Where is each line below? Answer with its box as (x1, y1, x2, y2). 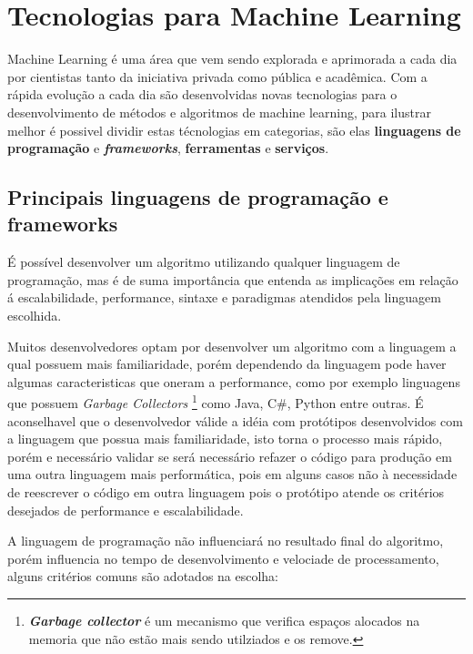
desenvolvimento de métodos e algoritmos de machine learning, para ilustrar (7, 102, 431, 121)
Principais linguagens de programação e (7, 183, 388, 211)
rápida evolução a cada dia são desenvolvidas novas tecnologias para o (7, 85, 398, 104)
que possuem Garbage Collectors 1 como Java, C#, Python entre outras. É (7, 391, 424, 413)
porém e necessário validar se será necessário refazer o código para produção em (7, 446, 452, 465)
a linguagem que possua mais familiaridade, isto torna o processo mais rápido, (7, 429, 443, 448)
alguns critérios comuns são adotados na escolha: (7, 567, 279, 586)
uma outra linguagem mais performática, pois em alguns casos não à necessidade (7, 465, 458, 484)
